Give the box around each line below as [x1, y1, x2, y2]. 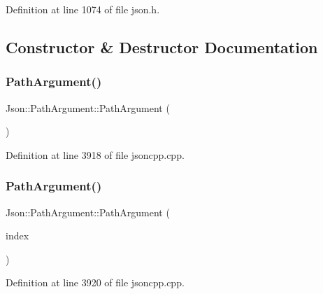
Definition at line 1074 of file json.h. [6, 2, 160, 16]
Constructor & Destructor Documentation [6, 36, 318, 57]
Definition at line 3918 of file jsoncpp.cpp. [6, 147, 185, 162]
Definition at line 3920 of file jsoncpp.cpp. [6, 275, 185, 290]
